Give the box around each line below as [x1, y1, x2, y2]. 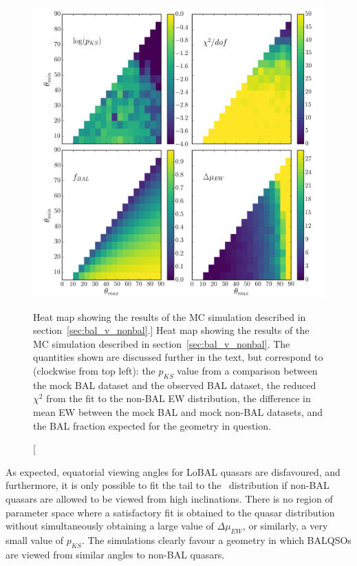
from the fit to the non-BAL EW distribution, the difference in [46, 391, 311, 406]
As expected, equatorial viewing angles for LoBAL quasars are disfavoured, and [6, 464, 340, 479]
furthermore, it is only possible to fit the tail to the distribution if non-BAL [6, 478, 329, 492]
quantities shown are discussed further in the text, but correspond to [33, 350, 323, 364]
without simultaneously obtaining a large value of [6, 518, 214, 533]
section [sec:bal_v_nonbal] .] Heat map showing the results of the [33, 323, 310, 337]
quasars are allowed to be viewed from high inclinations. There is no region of [6, 491, 333, 505]
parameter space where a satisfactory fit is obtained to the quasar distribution [6, 505, 335, 519]
